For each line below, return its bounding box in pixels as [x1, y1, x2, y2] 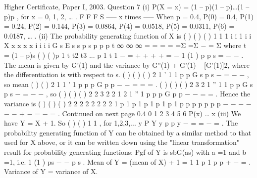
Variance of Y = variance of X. [4, 166, 98, 177]
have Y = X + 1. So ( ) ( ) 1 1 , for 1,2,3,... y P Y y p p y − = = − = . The [4, 118, 238, 128]
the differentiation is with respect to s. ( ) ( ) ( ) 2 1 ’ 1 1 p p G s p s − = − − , [4, 69, 249, 80]
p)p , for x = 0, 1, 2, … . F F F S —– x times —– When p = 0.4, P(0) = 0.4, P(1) [4, 11, 254, 21]
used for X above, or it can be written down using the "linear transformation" [4, 137, 239, 147]
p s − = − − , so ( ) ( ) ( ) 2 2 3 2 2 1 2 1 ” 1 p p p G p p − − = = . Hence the [4, 89, 251, 99]
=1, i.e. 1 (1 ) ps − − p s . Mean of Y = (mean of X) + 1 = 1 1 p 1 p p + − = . [4, 156, 251, 167]
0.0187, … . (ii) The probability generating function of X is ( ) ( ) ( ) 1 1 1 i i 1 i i [4, 30, 252, 41]
